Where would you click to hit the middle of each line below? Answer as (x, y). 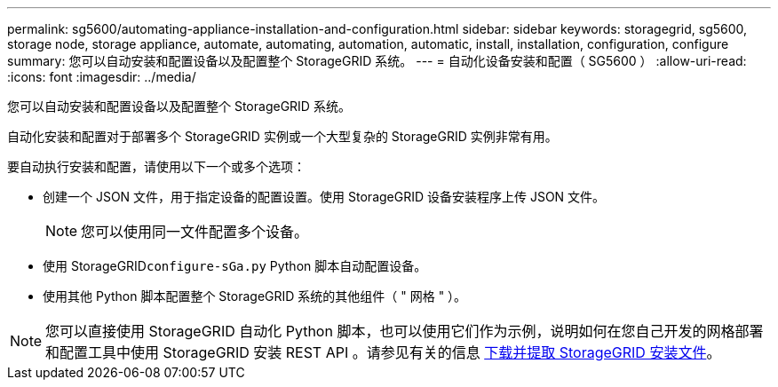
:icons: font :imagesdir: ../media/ (102, 77)
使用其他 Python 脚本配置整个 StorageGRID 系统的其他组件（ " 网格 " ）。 (255, 296)
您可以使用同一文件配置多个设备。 (195, 232)
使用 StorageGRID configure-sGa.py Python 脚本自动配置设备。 (235, 266)
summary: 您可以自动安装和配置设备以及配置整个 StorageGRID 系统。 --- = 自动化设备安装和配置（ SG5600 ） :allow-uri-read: (377, 61)
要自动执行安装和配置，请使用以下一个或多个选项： (156, 166)
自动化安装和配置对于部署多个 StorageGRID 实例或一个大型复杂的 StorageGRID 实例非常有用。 (282, 136)
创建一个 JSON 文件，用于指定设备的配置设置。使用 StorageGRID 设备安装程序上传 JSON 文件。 (324, 197)
